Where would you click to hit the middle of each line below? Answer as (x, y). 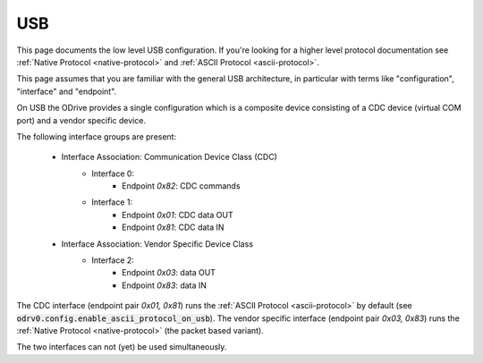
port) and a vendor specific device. (81, 120)
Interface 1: (112, 202)
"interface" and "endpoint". (67, 91)
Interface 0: (113, 173)
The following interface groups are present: (97, 136)
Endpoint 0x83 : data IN (165, 285)
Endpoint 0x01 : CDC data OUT (178, 215)
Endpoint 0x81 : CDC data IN (173, 227)
